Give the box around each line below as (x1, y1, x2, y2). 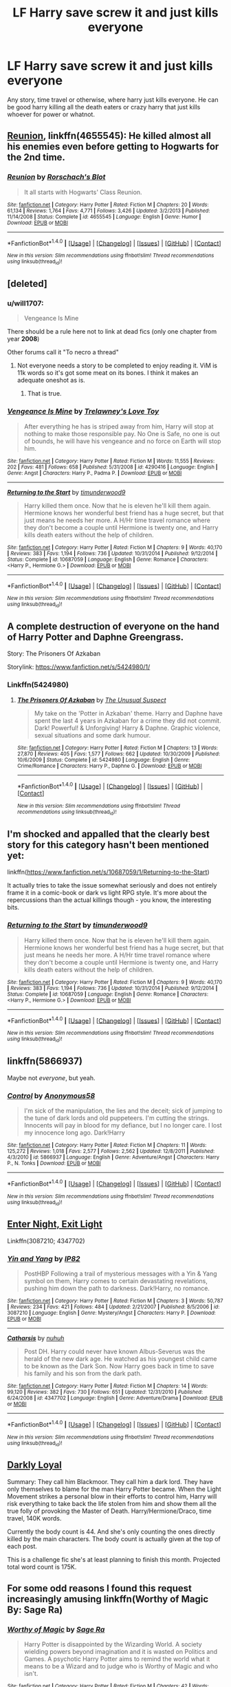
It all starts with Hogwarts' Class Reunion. (23, 188, 142, 196)
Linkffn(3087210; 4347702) (7, 1236, 85, 1245)
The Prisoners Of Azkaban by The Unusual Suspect (16, 696, 166, 704)
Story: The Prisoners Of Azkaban (7, 649, 101, 658)
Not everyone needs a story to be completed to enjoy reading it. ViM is (16, 361, 218, 369)
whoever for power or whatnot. (7, 110, 95, 118)
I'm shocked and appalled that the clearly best (7, 828, 210, 840)
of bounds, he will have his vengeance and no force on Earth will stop (23, 437, 221, 445)
